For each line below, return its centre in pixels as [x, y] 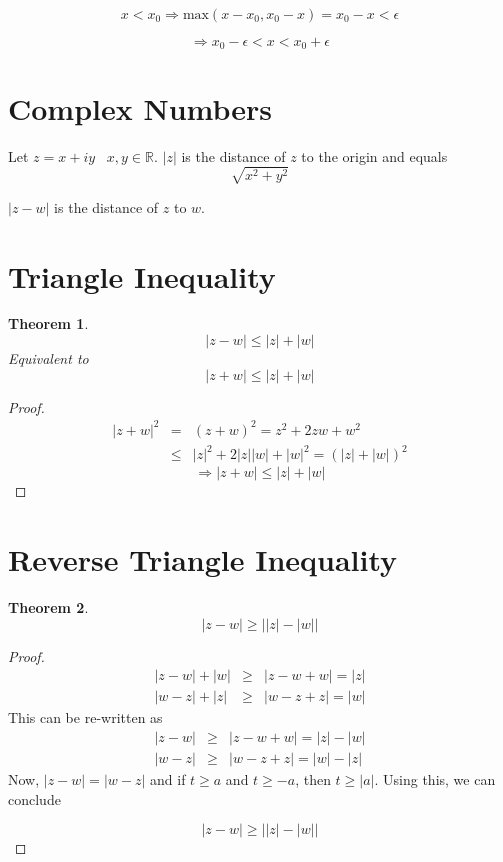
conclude [34, 798]
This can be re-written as [85, 717]
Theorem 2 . [48, 607]
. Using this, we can [435, 778]
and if [168, 778]
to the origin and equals [374, 155]
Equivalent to [48, 358]
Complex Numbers [140, 107]
